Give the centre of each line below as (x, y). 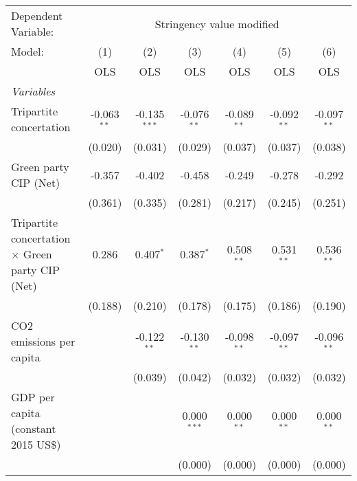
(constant (34, 428)
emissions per (43, 341)
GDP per (33, 397)
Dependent (37, 15)
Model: (28, 51)
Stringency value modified (217, 23)
